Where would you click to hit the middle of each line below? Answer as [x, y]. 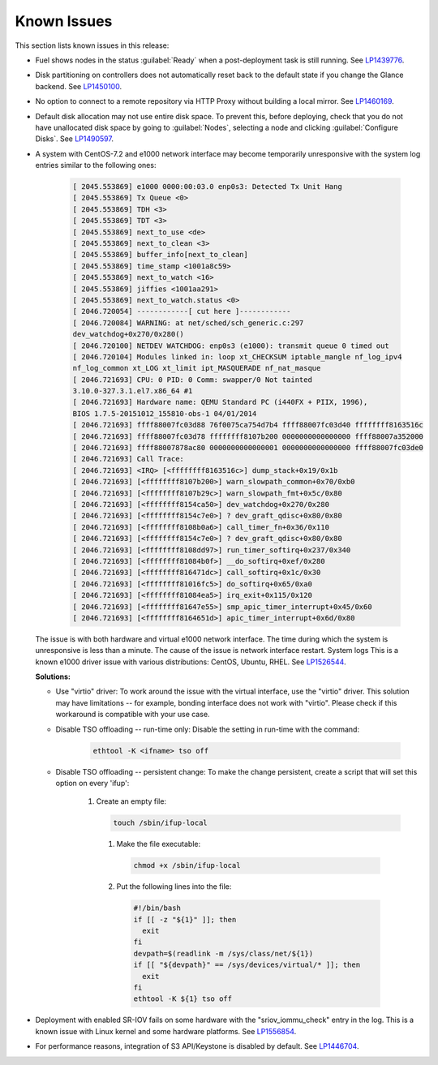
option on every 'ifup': [92, 783]
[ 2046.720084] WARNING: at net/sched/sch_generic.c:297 [188, 323]
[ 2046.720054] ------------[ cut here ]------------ [182, 311]
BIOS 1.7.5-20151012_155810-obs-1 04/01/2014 [165, 413]
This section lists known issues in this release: [92, 45]
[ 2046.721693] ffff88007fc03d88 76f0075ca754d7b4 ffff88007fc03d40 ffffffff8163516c [248, 425]
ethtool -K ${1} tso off [183, 999]
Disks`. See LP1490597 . [74, 139]
